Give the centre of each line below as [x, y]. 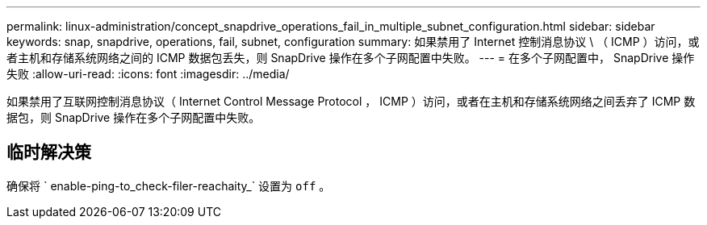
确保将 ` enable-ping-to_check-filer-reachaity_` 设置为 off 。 [169, 185]
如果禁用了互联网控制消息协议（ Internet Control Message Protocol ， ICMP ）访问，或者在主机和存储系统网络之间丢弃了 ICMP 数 [351, 101]
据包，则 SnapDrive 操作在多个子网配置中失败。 [134, 117]
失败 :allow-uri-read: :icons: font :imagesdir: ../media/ [148, 74]
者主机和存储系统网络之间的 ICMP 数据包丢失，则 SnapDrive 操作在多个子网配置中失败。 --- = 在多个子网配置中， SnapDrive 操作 [351, 58]
